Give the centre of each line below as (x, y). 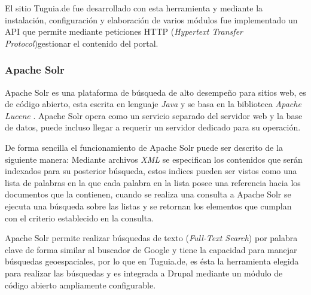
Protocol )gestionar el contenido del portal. (82, 43)
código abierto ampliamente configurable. (80, 285)
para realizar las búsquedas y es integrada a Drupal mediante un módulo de (144, 273)
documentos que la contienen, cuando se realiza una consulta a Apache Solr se (148, 194)
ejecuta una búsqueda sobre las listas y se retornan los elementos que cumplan (148, 206)
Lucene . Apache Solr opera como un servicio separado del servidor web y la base (154, 115)
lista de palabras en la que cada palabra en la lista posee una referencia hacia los (153, 182)
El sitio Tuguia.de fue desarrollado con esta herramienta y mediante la (134, 8)
